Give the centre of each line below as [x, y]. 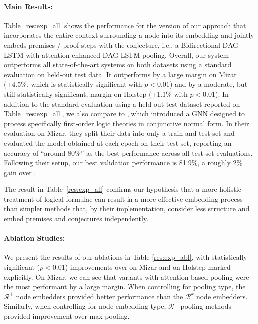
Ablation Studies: [35, 238]
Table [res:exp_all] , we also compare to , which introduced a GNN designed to [125, 114]
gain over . [20, 172]
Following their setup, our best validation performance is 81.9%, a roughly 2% [123, 162]
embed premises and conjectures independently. [76, 218]
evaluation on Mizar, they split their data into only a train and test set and [119, 133]
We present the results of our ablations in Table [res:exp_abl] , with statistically [126, 257]
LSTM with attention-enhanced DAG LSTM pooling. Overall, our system [117, 55]
